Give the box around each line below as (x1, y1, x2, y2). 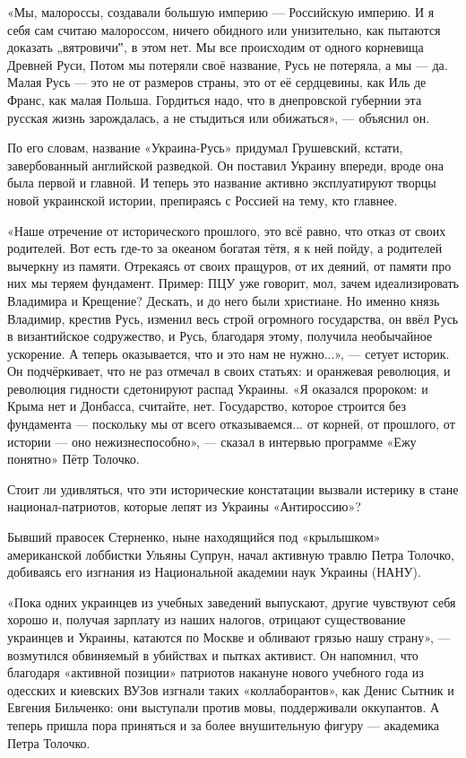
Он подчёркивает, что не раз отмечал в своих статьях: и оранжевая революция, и (7, 362, 451, 380)
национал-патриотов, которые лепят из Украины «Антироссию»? (7, 497, 361, 516)
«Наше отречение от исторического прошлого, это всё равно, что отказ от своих (7, 221, 446, 240)
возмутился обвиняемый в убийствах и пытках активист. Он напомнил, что (7, 645, 419, 664)
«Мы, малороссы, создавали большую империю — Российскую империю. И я (7, 3, 435, 21)
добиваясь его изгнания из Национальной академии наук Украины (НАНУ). (7, 562, 421, 581)
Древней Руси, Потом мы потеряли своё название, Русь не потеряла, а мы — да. (7, 55, 448, 74)
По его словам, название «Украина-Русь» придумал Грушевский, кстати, (7, 138, 403, 157)
